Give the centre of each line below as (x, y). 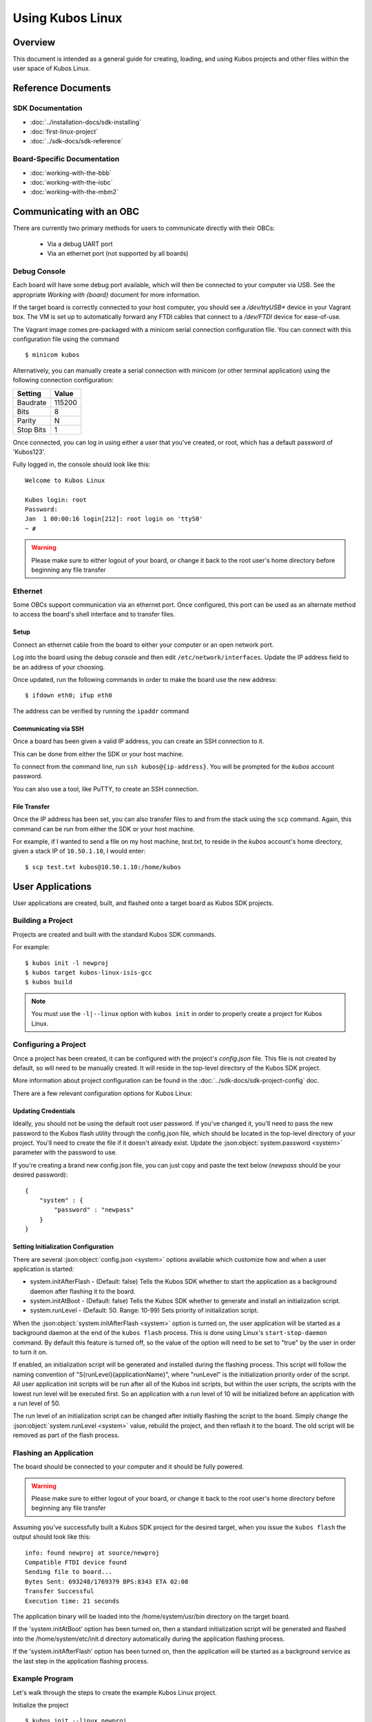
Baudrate (32, 402)
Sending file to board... (69, 1572)
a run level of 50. (37, 1403)
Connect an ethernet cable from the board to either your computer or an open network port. (143, 645)
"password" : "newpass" (94, 1210)
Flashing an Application (53, 1453)
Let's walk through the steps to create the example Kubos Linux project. (115, 1692)
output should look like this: (52, 1537)
